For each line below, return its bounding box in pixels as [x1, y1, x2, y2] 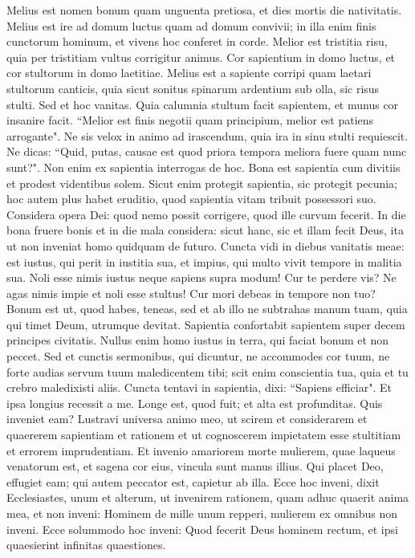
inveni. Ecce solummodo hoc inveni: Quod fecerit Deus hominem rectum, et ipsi [6, 520, 398, 537]
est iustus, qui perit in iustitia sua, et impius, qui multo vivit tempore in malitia [6, 253, 402, 270]
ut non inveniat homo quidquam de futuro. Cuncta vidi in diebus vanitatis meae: [6, 237, 405, 254]
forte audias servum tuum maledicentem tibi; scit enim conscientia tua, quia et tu [6, 363, 409, 380]
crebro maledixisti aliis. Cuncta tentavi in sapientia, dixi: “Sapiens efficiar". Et [6, 379, 392, 396]
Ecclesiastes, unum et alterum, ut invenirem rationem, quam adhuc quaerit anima [6, 489, 409, 506]
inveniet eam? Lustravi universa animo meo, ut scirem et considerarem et [6, 410, 368, 427]
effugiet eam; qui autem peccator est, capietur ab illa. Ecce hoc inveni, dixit [6, 473, 380, 490]
